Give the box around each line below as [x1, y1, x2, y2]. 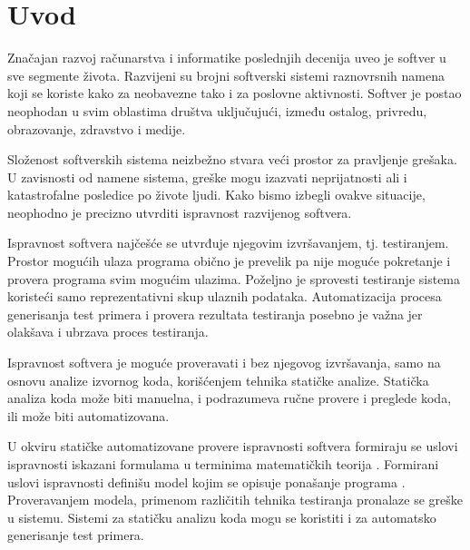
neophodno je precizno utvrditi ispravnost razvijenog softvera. [7, 202, 352, 221]
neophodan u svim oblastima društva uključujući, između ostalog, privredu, [7, 101, 427, 120]
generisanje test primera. [7, 525, 144, 545]
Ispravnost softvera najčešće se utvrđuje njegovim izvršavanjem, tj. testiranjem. [7, 233, 449, 252]
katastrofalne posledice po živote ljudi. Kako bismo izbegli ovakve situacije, [7, 185, 426, 204]
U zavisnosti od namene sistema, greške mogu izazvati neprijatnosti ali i [7, 167, 407, 186]
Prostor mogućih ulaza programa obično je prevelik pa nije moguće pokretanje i [7, 251, 451, 270]
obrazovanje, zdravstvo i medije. [7, 119, 186, 138]
